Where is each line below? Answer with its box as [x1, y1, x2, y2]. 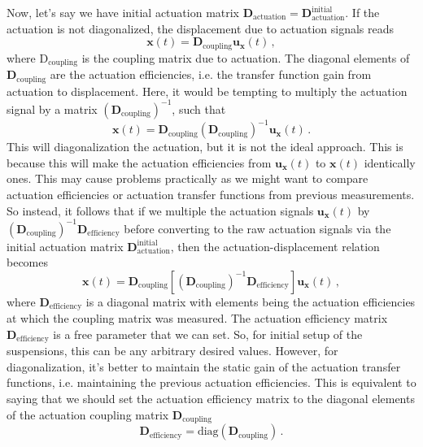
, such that [172, 100, 226, 117]
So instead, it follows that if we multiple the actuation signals [7, 202, 314, 219]
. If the [345, 4, 380, 20]
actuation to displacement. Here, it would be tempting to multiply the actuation [7, 82, 408, 99]
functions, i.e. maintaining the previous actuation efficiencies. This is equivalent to [7, 374, 416, 391]
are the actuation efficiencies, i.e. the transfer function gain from [50, 66, 372, 83]
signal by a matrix [7, 100, 98, 117]
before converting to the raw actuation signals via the [124, 219, 391, 237]
